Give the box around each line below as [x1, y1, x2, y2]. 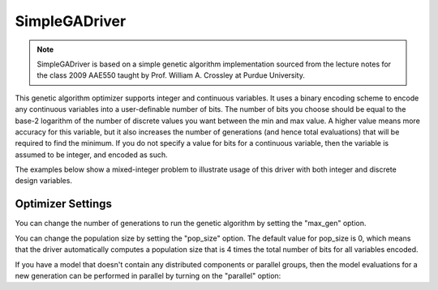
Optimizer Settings [15, 197, 113, 211]
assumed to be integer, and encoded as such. [15, 150, 168, 160]
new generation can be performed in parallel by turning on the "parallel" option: [15, 271, 281, 280]
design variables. [15, 176, 73, 186]
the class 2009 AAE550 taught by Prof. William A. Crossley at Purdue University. [36, 70, 306, 80]
